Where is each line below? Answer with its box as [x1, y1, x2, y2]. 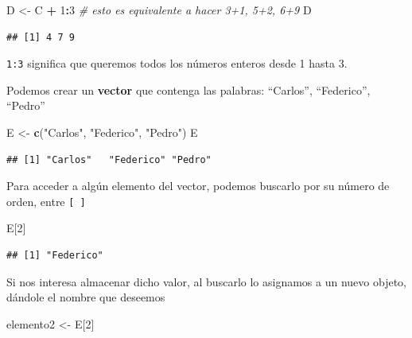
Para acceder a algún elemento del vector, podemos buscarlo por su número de [6, 177, 390, 194]
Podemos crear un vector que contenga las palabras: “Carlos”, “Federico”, [6, 81, 371, 98]
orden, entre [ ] [6, 192, 86, 209]
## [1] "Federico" [6, 250, 103, 262]
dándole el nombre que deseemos [6, 289, 165, 305]
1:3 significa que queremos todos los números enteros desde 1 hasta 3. [6, 55, 348, 72]
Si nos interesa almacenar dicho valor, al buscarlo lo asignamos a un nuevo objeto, [6, 273, 406, 289]
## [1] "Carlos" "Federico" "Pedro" [6, 153, 212, 165]
